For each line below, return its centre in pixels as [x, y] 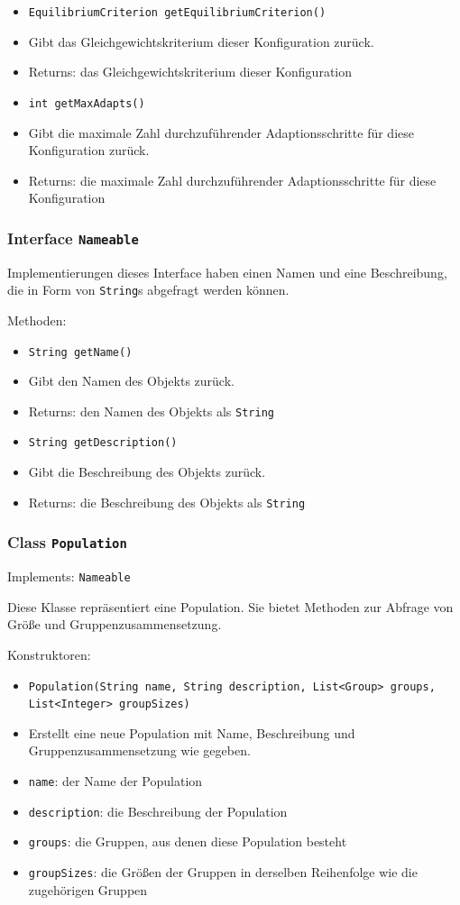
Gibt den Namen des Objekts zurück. [131, 381]
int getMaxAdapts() [87, 103]
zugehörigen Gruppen [88, 889]
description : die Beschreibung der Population [158, 811]
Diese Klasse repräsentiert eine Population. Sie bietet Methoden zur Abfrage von [230, 606]
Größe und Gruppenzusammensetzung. [115, 624]
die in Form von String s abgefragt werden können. [148, 290]
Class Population [67, 542]
